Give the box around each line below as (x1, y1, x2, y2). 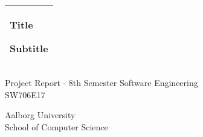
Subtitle (10, 41, 48, 55)
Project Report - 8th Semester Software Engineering (5, 76, 198, 89)
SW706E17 (5, 88, 45, 101)
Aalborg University (5, 109, 76, 121)
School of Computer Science (5, 120, 108, 133)
